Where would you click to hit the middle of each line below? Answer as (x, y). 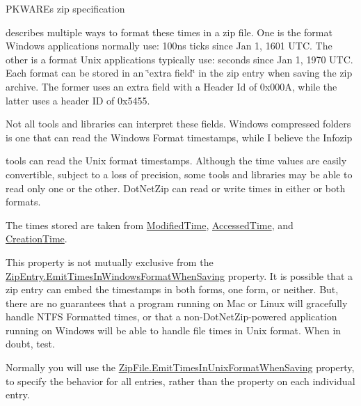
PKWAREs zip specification (65, 8)
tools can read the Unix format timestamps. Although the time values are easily (176, 161)
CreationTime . (37, 239)
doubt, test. (30, 344)
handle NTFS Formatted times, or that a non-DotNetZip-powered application (171, 317)
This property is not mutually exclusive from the (110, 261)
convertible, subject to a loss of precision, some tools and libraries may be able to (179, 174)
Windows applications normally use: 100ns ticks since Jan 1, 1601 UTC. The (169, 46)
